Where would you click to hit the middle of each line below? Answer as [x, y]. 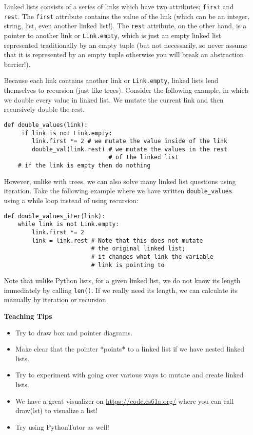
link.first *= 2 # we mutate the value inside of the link [130, 141]
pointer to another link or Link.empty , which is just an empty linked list [113, 35]
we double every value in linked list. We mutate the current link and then [114, 99]
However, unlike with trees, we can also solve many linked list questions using [120, 181]
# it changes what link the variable [152, 257]
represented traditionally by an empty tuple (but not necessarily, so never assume [126, 45]
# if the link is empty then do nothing [84, 166]
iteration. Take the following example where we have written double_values [118, 191]
